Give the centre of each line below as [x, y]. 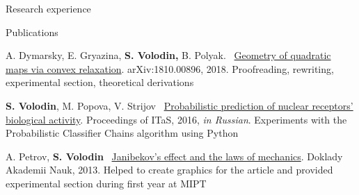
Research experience [48, 8]
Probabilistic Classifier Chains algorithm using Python [122, 133]
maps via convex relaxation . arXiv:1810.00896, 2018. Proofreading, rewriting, [170, 68]
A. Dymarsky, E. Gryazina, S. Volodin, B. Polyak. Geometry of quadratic [168, 55]
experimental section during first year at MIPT [106, 183]
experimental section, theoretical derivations [100, 82]
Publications [32, 32]
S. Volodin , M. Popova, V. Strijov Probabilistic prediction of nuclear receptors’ [179, 105]
